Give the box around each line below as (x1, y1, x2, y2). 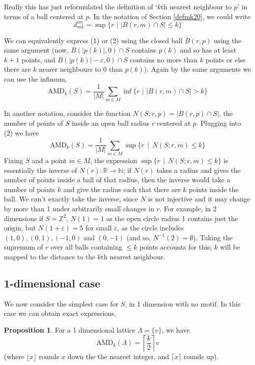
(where (4, 351, 25, 361)
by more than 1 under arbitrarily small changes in (4, 203, 155, 213)
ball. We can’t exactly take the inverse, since (4, 194, 138, 204)
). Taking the (193, 232, 233, 242)
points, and (22, 54, 56, 64)
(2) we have (4, 127, 39, 138)
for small (85, 223, 112, 233)
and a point (32, 155, 67, 166)
